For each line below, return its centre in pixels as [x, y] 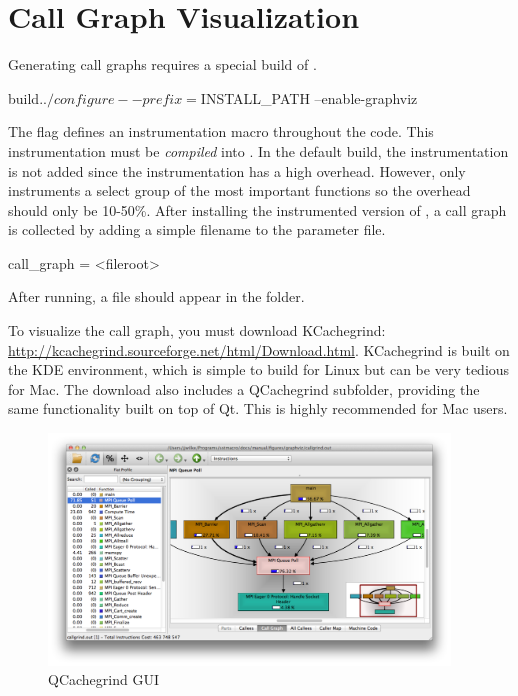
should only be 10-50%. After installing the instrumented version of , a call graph [257, 209]
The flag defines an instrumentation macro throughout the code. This [221, 131]
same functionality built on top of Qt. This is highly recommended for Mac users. [258, 408]
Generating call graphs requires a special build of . [162, 64]
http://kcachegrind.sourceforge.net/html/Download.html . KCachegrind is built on [259, 349]
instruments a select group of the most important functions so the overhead [239, 190]
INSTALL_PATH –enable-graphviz [309, 97]
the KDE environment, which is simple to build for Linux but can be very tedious [259, 369]
